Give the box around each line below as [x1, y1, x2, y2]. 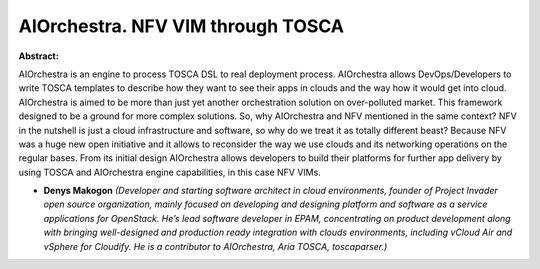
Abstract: [18, 50, 59, 62]
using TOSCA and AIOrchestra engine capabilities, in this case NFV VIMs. [18, 166, 322, 178]
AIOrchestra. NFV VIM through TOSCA [18, 15, 345, 37]
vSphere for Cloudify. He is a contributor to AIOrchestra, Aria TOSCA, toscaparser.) [43, 240, 388, 252]
